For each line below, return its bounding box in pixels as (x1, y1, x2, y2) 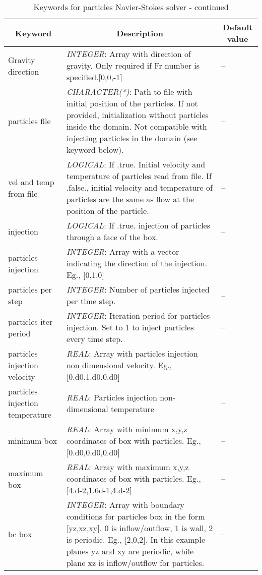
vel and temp (8, 176, 54, 188)
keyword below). (66, 144, 124, 155)
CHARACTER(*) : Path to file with (66, 86, 192, 97)
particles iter (8, 315, 53, 327)
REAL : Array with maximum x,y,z (66, 461, 189, 473)
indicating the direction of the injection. (66, 257, 208, 269)
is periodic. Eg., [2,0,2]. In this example (66, 534, 206, 545)
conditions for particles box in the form (66, 510, 205, 522)
